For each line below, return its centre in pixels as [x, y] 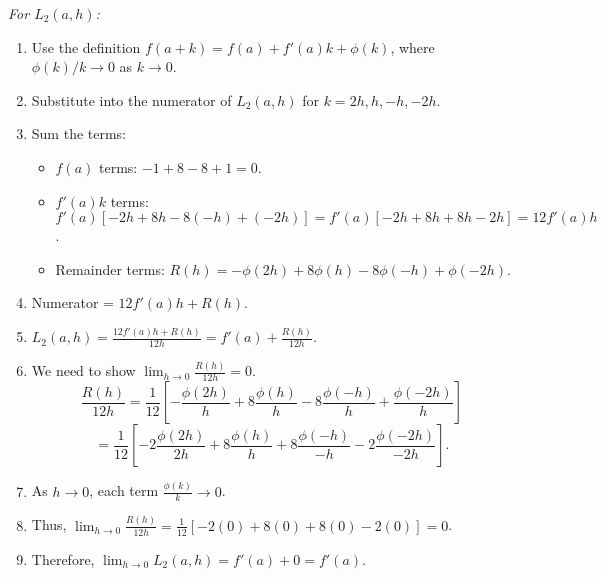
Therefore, [63, 558]
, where [412, 46]
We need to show [83, 370]
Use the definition [86, 46]
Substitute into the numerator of [131, 99]
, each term [124, 490]
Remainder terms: [110, 268]
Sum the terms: [79, 133]
